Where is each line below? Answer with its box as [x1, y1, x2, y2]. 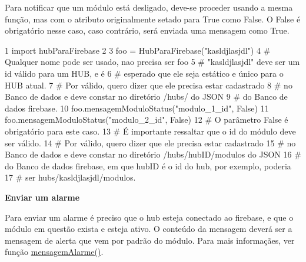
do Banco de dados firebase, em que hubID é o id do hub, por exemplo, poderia [5, 159, 291, 172]
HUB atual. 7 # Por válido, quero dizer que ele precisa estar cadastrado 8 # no [5, 78, 292, 91]
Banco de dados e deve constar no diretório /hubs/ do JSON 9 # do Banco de [5, 90, 288, 103]
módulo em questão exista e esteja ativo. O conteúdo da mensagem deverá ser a [5, 222, 292, 235]
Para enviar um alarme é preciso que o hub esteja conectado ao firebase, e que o [5, 211, 294, 223]
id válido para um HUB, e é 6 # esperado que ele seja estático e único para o [5, 67, 284, 79]
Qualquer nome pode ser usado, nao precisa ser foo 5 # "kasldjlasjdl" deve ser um [5, 55, 300, 68]
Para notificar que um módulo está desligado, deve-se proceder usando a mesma [5, 1, 293, 13]
